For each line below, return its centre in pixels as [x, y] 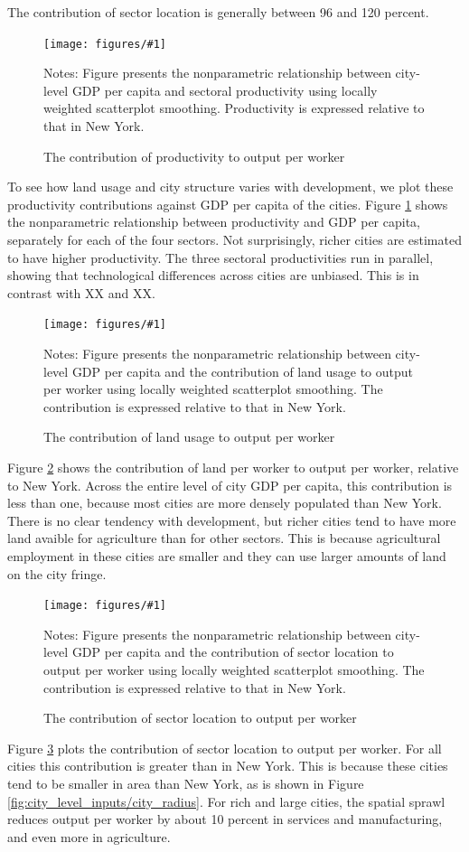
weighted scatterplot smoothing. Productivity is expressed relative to [234, 108]
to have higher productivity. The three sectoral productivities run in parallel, [220, 257]
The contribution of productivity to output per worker [194, 156]
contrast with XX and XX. [81, 292]
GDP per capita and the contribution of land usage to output [243, 371]
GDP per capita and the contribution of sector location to [233, 652]
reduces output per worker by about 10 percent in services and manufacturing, [225, 819]
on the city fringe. [57, 573]
